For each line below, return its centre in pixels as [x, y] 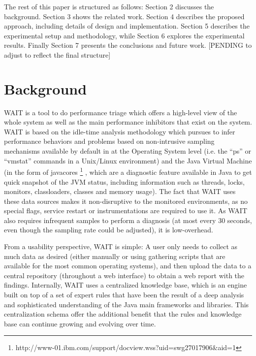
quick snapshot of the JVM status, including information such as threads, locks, [124, 181]
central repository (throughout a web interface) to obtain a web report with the [124, 275]
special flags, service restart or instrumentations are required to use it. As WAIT [126, 210]
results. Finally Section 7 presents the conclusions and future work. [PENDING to [128, 45]
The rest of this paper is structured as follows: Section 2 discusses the [109, 6]
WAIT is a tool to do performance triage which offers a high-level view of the [121, 112]
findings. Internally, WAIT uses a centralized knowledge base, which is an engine [126, 285]
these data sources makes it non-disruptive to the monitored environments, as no [126, 201]
